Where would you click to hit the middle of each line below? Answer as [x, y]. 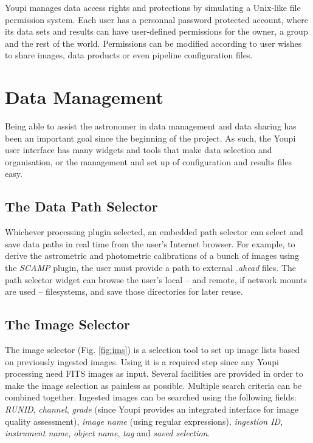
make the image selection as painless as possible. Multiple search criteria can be [153, 385]
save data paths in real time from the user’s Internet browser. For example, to [150, 243]
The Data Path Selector [81, 206]
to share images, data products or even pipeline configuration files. [129, 55]
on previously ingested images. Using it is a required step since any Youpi [142, 361]
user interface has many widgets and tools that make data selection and [139, 150]
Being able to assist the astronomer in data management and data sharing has [151, 126]
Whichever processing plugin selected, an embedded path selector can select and [154, 232]
